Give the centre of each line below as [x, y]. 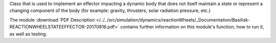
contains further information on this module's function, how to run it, [192, 27]
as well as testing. [28, 34]
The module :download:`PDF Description [52, 19]
